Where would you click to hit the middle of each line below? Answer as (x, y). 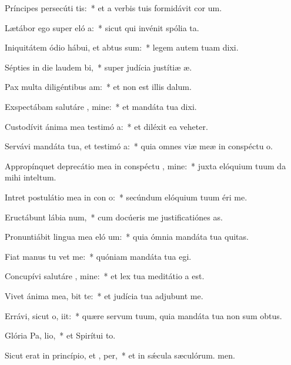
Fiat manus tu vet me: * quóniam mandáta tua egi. (98, 256)
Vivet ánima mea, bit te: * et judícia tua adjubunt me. (104, 295)
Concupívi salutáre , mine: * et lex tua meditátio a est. (105, 276)
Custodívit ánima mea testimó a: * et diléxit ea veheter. (106, 126)
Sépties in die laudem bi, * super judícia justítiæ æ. (98, 67)
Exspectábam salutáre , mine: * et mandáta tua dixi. (101, 106)
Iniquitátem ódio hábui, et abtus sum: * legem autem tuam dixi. (122, 47)
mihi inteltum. (31, 177)
